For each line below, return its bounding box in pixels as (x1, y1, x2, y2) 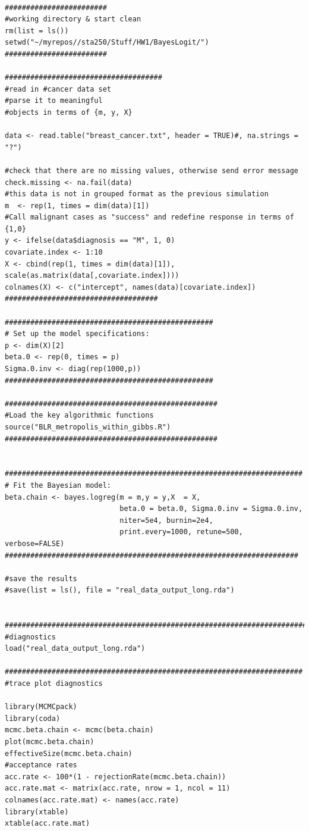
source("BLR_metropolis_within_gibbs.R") (5, 422, 171, 431)
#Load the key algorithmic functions (5, 411, 154, 420)
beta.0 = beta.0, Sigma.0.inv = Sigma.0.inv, (119, 504, 303, 513)
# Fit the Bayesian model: (5, 481, 111, 490)
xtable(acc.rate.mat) (5, 819, 90, 828)
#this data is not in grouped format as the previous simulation (5, 190, 269, 199)
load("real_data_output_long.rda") (5, 644, 146, 653)
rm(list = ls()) (5, 26, 69, 35)
